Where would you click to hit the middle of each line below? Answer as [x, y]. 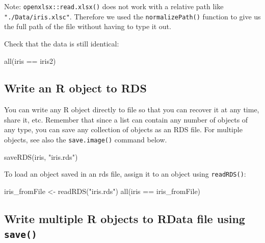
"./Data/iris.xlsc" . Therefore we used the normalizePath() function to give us [132, 16]
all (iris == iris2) [30, 60]
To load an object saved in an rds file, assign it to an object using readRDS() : [125, 174]
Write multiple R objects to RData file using [125, 218]
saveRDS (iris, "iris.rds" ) [41, 156]
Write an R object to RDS [75, 88]
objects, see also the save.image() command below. [86, 140]
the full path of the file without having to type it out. [88, 26]
